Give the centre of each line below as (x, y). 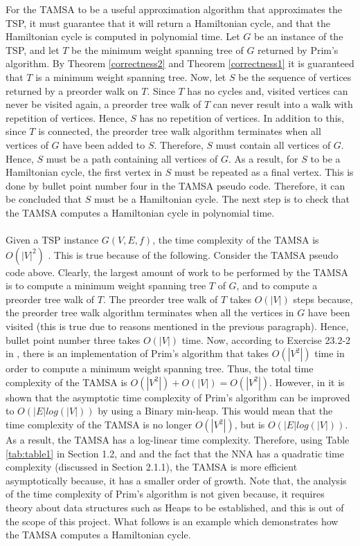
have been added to (104, 144)
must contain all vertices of (273, 144)
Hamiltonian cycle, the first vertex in (84, 172)
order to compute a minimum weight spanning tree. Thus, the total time (160, 368)
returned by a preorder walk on (72, 90)
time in (330, 353)
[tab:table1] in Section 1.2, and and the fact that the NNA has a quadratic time (175, 453)
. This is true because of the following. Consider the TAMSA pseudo (193, 254)
